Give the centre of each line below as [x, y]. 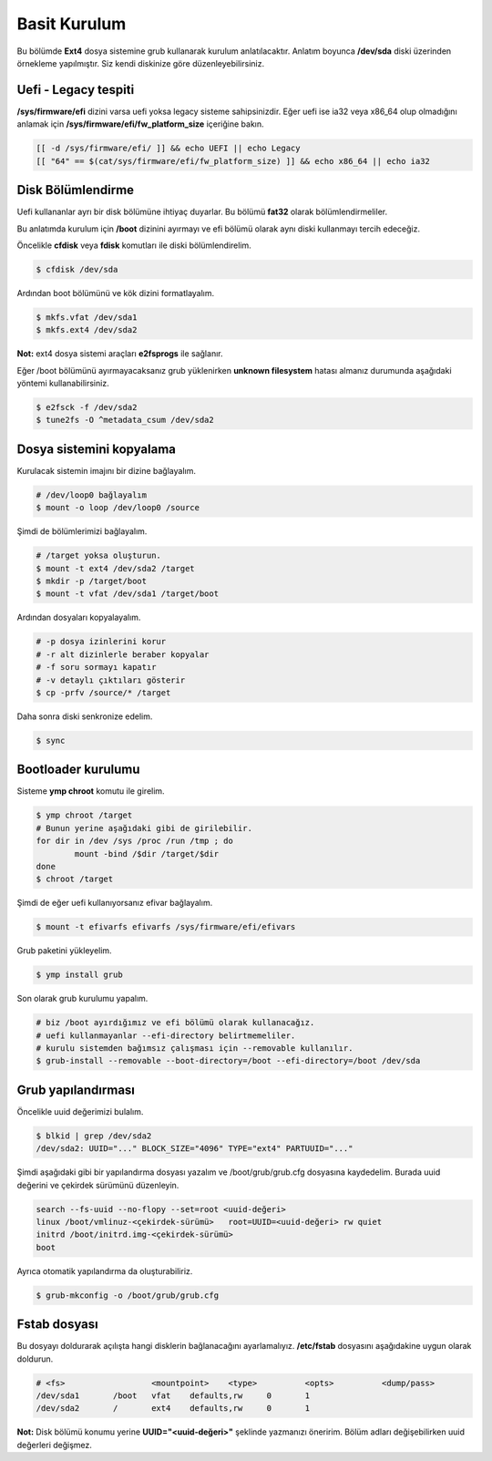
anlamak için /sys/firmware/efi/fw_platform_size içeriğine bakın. [140, 124]
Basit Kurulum [72, 24]
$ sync [51, 740]
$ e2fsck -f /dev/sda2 [87, 407]
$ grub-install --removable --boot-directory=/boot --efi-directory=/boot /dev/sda [228, 1061]
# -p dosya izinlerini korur [101, 642]
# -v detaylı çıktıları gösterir [111, 680]
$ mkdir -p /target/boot [92, 581]
